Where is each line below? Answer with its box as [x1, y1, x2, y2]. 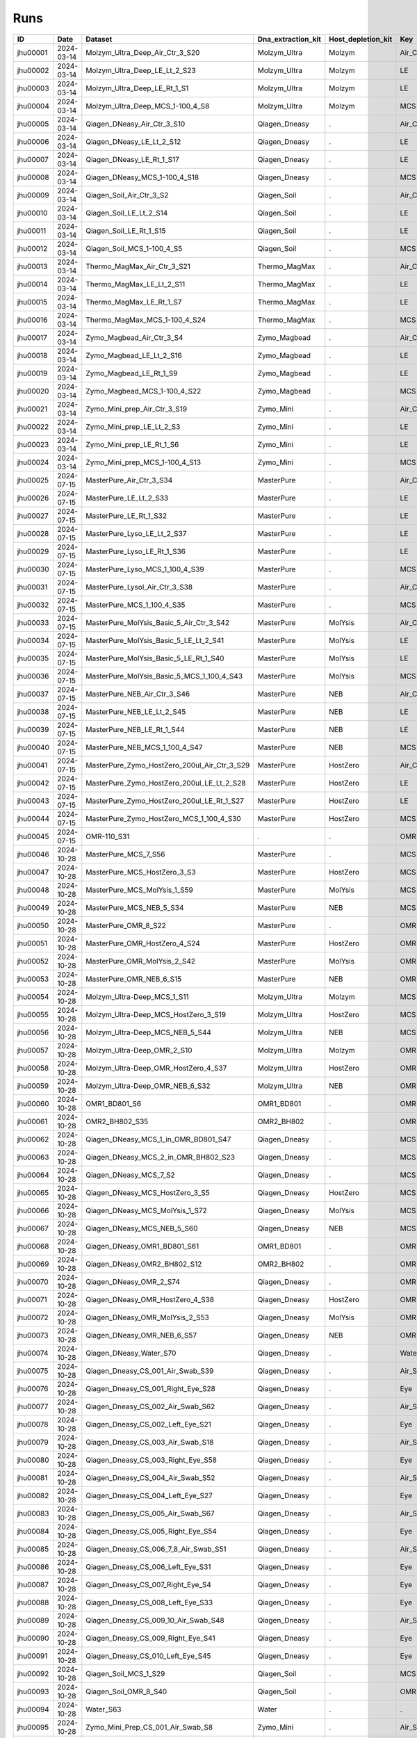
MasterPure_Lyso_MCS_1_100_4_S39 [85, 564, 204, 574]
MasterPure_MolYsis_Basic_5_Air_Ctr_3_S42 [85, 617, 229, 627]
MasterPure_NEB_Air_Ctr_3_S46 [85, 689, 190, 699]
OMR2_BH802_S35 [85, 1116, 149, 1126]
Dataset [85, 34, 113, 44]
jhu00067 [17, 1224, 49, 1233]
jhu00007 [17, 154, 49, 164]
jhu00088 [17, 1598, 49, 1607]
